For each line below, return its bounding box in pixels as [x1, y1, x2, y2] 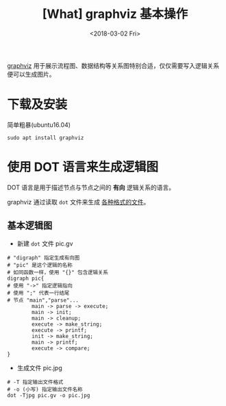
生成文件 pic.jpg [16, 363, 63, 372]
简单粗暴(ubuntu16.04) [7, 121, 71, 129]
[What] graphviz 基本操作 [42, 6, 188, 22]
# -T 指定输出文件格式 [7, 379, 64, 385]
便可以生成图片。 [7, 70, 55, 78]
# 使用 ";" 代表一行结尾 [7, 289, 70, 296]
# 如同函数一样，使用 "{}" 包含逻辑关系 [7, 269, 108, 276]
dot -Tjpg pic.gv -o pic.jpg [7, 392, 90, 398]
